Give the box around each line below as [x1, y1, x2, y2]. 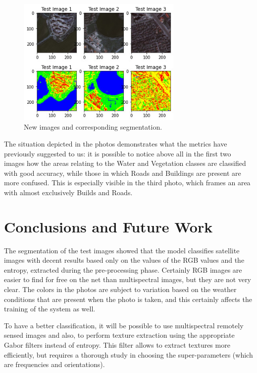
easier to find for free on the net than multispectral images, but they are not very [4, 274, 252, 285]
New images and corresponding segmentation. [24, 122, 162, 132]
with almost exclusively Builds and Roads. [4, 187, 133, 197]
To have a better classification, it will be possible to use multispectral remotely [4, 320, 244, 330]
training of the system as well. [4, 303, 96, 314]
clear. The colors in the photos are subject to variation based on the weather [4, 284, 237, 295]
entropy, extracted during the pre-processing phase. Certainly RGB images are [4, 264, 242, 275]
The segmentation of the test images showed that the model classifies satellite [4, 245, 240, 255]
